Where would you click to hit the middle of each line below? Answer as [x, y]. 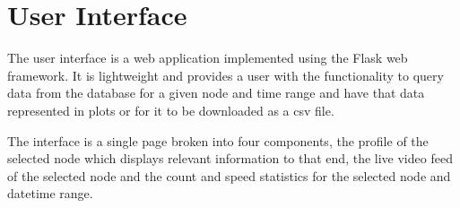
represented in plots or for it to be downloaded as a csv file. [171, 110]
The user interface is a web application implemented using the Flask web [208, 58]
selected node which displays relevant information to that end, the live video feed [230, 158]
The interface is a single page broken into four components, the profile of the [218, 140]
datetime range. [50, 193]
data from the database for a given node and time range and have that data [216, 93]
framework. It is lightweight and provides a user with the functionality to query [226, 75]
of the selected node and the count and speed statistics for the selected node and [229, 175]
